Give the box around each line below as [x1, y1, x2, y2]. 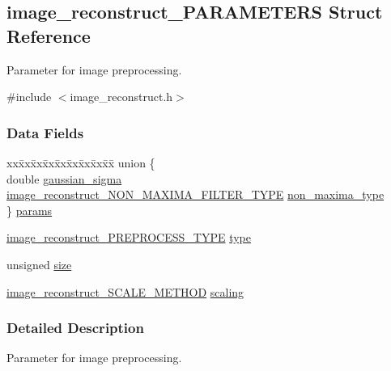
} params [6, 201, 53, 218]
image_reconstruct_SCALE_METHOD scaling [6, 283, 244, 300]
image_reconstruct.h [70, 88, 173, 105]
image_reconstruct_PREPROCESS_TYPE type [6, 229, 251, 246]
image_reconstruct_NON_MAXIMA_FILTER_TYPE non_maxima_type [6, 186, 385, 203]
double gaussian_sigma [6, 170, 122, 187]
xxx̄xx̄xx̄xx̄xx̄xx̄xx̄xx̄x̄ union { [6, 154, 155, 171]
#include [6, 88, 52, 105]
